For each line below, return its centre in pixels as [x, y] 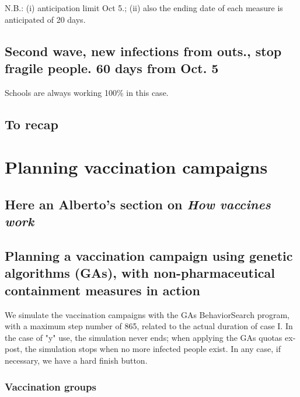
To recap [32, 124]
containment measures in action [102, 290]
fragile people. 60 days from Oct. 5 [112, 68]
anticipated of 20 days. [45, 19]
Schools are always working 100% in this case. [87, 92]
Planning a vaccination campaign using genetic [149, 256]
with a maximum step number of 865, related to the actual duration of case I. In [149, 326]
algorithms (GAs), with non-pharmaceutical [140, 273]
